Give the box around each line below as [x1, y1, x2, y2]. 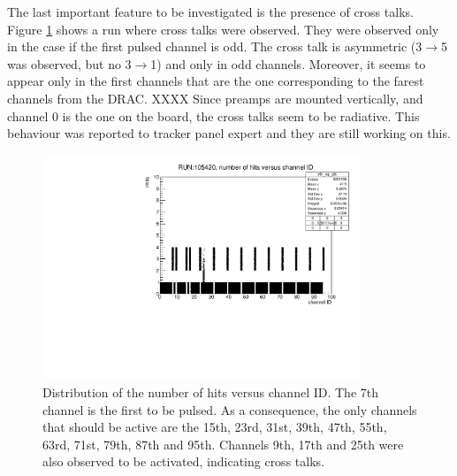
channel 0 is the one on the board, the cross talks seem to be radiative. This [7, 106, 420, 125]
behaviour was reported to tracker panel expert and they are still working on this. [7, 124, 451, 142]
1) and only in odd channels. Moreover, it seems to [150, 54, 426, 73]
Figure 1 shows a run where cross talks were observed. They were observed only [7, 19, 439, 38]
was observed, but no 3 [7, 54, 132, 73]
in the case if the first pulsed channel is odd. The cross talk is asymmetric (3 [7, 37, 423, 56]
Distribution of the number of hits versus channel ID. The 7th [42, 383, 379, 402]
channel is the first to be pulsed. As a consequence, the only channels [42, 400, 417, 418]
